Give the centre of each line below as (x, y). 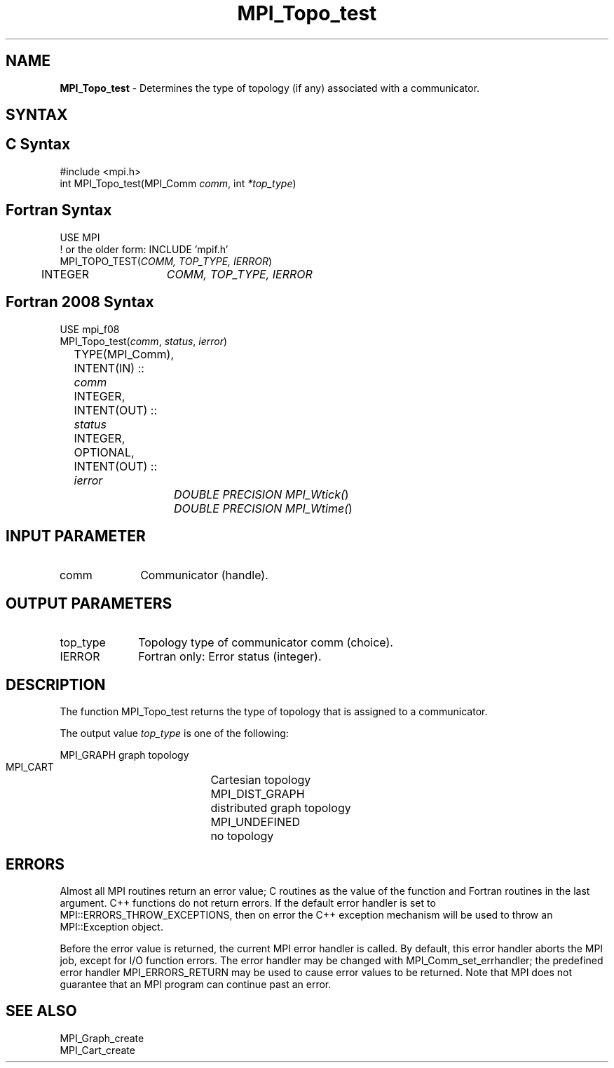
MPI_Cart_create (97, 1050)
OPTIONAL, (104, 452)
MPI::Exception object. (111, 926)
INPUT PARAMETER (76, 536)
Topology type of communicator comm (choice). (266, 643)
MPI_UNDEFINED (255, 822)
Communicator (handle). (204, 575)
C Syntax (38, 144)
